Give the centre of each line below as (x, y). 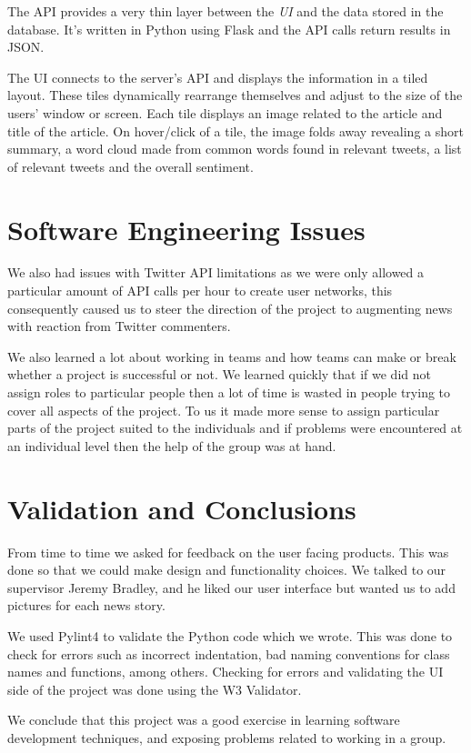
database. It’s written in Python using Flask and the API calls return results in (229, 29)
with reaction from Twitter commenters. (119, 326)
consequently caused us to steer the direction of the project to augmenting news (230, 308)
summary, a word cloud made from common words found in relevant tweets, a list (235, 149)
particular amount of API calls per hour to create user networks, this (200, 291)
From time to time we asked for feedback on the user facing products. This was (228, 552)
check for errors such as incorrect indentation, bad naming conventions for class (229, 653)
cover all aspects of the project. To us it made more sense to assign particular (224, 410)
